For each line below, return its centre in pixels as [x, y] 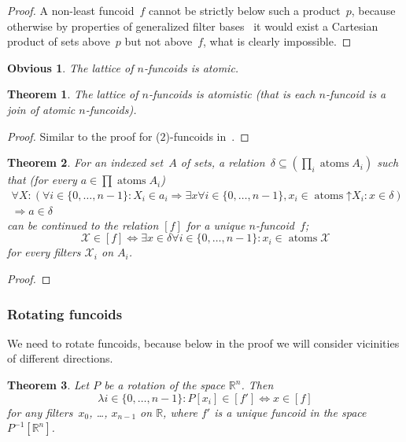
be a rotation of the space [164, 385]
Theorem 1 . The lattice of [73, 94]
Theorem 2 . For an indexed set [85, 162]
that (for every [42, 180]
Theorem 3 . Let [48, 385]
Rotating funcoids [65, 313]
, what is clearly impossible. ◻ [277, 41]
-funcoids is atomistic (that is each [232, 94]
